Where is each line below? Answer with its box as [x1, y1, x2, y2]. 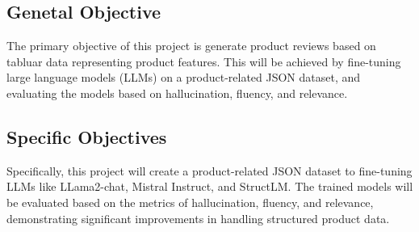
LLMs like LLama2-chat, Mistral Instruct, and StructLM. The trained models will [6, 178, 413, 195]
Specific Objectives [6, 124, 167, 149]
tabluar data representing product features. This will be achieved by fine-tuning [6, 53, 401, 70]
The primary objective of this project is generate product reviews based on [6, 37, 376, 54]
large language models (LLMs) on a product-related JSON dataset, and [6, 69, 361, 86]
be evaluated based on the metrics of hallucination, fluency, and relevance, [6, 193, 374, 210]
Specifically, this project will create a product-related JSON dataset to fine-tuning [6, 162, 413, 179]
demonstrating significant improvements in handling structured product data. [6, 209, 390, 226]
